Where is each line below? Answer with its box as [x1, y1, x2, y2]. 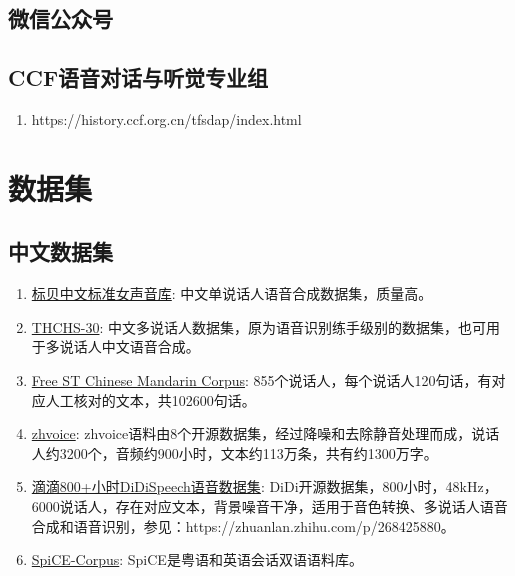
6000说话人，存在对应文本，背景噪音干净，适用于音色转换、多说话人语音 [31, 495, 508, 516]
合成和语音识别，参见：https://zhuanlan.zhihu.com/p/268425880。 [31, 515, 455, 536]
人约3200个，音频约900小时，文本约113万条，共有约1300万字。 [31, 442, 438, 463]
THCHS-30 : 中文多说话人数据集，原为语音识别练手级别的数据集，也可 [31, 316, 487, 337]
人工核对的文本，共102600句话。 [45, 389, 256, 410]
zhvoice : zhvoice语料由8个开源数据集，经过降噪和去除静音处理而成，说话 [31, 423, 500, 444]
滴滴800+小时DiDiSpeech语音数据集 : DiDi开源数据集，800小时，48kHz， [31, 476, 498, 497]
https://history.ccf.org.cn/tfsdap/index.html [31, 108, 302, 129]
